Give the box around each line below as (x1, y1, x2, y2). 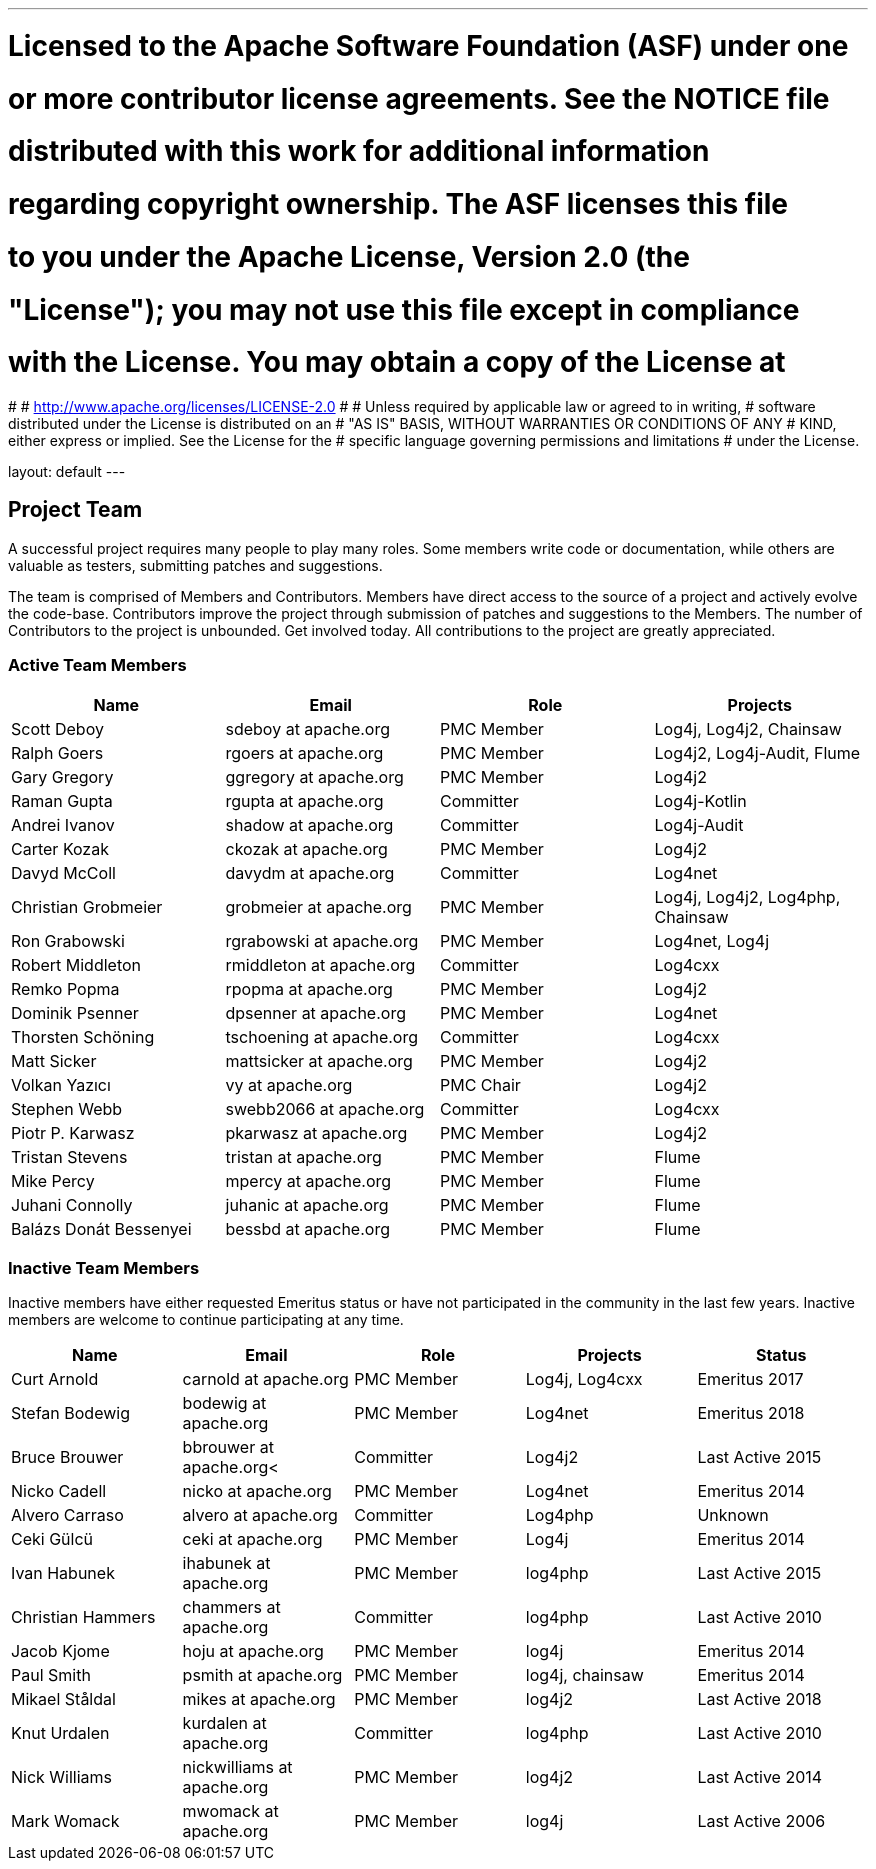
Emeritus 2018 (697, 1403, 805, 1424)
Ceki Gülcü (11, 1529, 94, 1550)
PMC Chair (440, 1074, 521, 1095)
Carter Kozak (11, 838, 109, 859)
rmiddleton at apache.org (225, 954, 416, 975)
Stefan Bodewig (11, 1403, 130, 1424)
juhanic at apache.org (225, 1194, 389, 1215)
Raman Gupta (11, 790, 113, 811)
